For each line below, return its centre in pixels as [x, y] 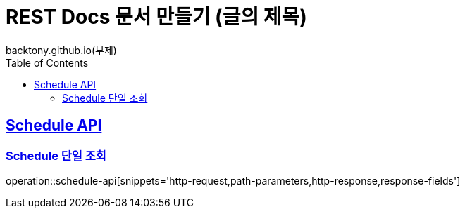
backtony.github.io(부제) [61, 50]
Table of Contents [47, 62]
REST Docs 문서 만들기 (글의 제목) [156, 17]
